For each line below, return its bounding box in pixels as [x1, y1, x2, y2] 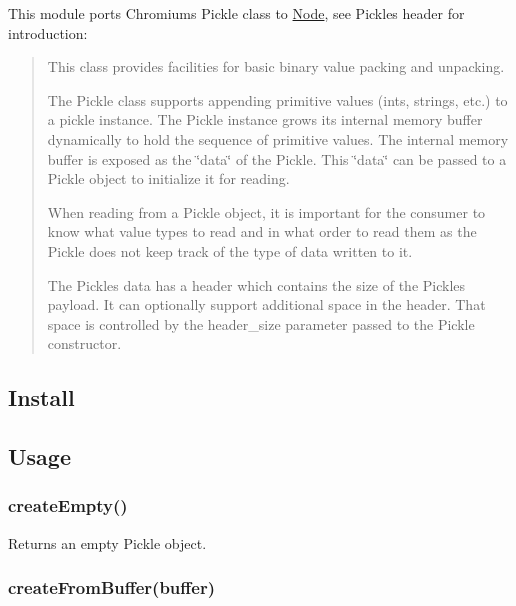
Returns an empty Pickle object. [8, 532, 207, 553]
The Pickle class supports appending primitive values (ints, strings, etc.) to [47, 89, 508, 110]
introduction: [8, 22, 88, 43]
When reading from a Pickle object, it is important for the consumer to [47, 201, 486, 222]
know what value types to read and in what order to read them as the [47, 221, 477, 242]
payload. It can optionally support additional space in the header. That [47, 294, 486, 315]
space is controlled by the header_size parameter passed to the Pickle [47, 313, 475, 334]
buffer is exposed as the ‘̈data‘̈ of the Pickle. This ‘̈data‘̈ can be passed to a [47, 148, 507, 169]
